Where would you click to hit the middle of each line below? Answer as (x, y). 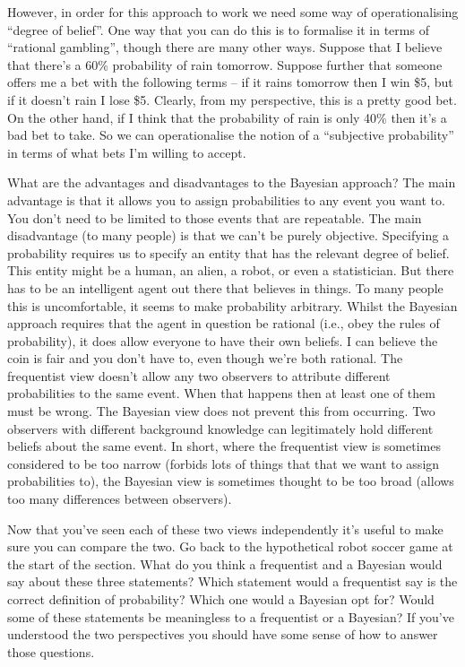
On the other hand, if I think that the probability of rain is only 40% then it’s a (227, 117)
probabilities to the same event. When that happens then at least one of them (221, 393)
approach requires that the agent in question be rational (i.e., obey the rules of (224, 323)
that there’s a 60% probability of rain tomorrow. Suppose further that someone (225, 64)
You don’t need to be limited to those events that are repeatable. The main (215, 217)
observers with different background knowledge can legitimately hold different (220, 428)
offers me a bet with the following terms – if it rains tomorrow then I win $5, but (230, 82)
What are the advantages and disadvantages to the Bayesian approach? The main (232, 182)
